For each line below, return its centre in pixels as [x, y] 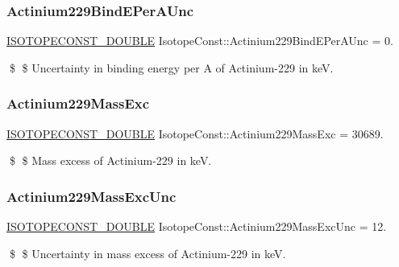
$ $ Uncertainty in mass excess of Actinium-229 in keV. [148, 253]
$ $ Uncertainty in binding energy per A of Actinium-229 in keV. [171, 67]
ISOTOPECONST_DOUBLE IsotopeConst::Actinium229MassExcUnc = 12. [197, 226]
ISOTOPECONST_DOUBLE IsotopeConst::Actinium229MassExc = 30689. [195, 133]
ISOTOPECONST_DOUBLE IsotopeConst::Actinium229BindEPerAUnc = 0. [200, 41]
